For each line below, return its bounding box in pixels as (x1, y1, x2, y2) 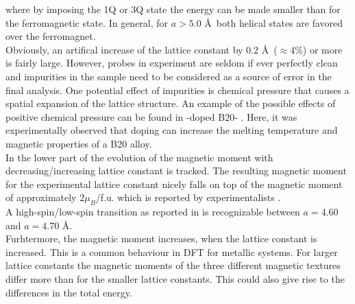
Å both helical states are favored (204, 15, 343, 30)
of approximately (5, 190, 77, 204)
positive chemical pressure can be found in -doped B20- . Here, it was (5, 109, 297, 124)
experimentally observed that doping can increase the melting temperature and (5, 123, 338, 137)
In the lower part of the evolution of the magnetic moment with (5, 150, 273, 164)
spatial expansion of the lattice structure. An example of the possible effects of (5, 96, 336, 110)
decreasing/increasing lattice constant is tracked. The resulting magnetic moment (5, 163, 347, 178)
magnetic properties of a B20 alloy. (5, 136, 152, 150)
